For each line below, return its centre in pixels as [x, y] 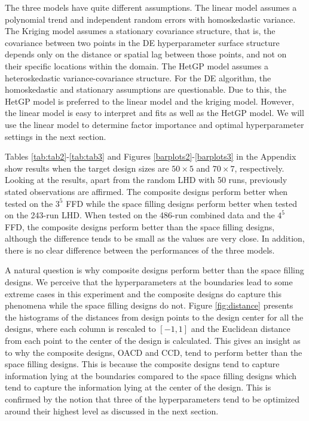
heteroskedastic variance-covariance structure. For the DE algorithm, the [138, 77]
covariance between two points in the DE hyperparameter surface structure [142, 42]
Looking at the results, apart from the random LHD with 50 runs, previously [146, 180]
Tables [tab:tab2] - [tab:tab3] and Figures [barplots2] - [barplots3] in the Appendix [151, 156]
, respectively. [259, 168]
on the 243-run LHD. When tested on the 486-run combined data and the [140, 215]
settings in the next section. [56, 136]
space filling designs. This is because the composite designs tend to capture [142, 364]
